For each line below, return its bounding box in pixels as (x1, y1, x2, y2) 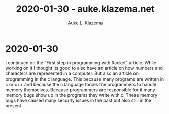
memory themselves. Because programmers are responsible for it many (5, 87, 155, 93)
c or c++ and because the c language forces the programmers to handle (5, 81, 156, 87)
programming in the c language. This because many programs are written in (5, 75, 164, 82)
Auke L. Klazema (67, 20, 103, 26)
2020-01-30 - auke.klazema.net (16, 3, 155, 15)
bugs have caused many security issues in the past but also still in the (5, 97, 152, 103)
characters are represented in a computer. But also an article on (5, 70, 139, 77)
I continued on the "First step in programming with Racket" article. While (5, 59, 156, 66)
